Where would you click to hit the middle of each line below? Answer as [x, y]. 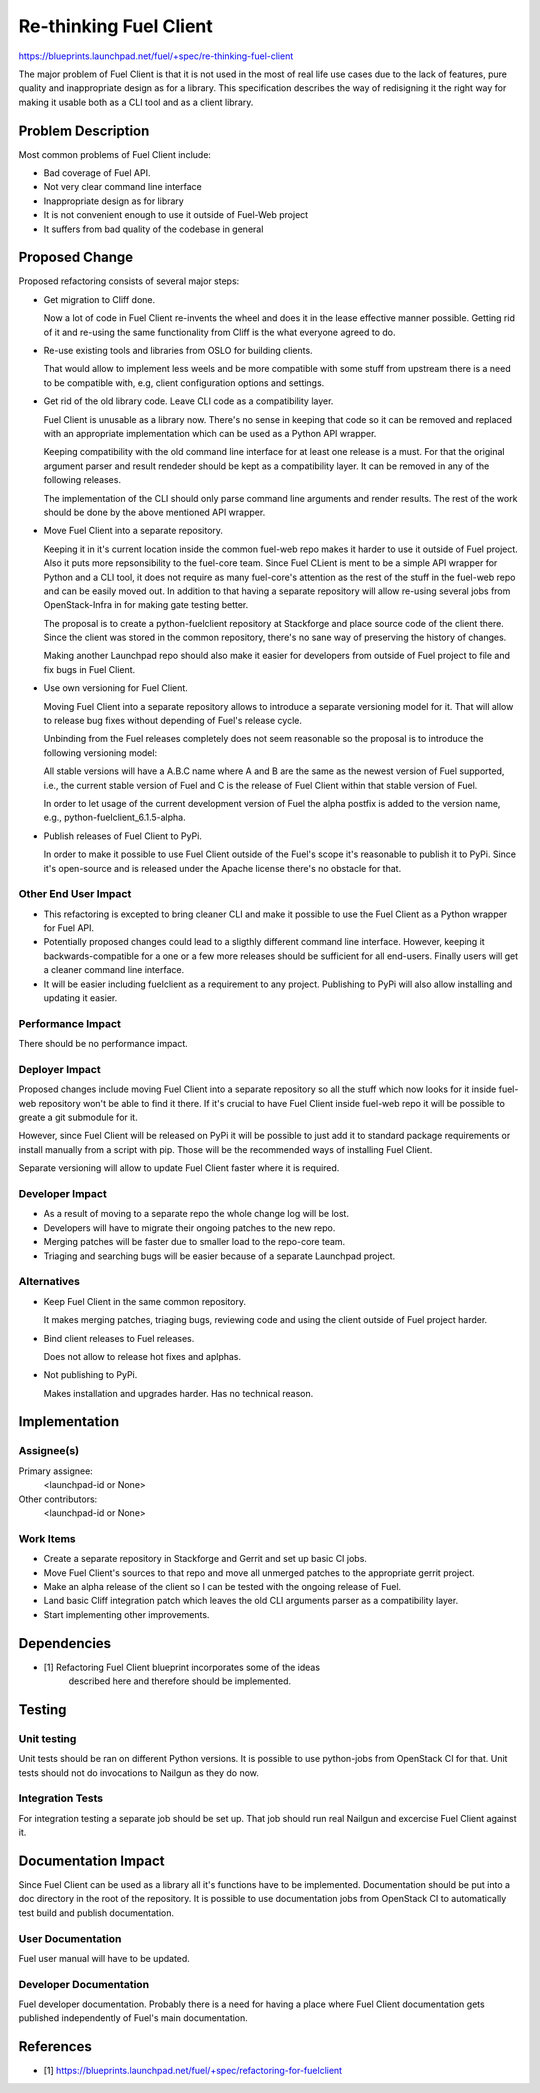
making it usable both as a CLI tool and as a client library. [136, 102]
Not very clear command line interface [122, 187]
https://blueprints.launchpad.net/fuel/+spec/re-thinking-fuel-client [156, 56]
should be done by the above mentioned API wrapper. [154, 512]
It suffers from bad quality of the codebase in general [153, 229]
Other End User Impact [75, 894]
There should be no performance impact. [103, 1044]
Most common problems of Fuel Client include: [115, 154]
